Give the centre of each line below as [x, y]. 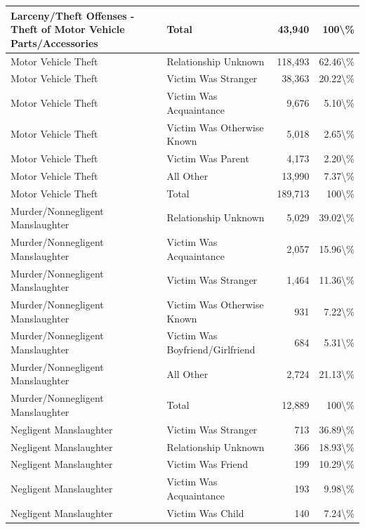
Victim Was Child [205, 512]
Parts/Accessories [54, 43]
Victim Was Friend [207, 464]
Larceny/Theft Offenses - [73, 15]
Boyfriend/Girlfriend [211, 349]
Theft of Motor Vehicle [68, 29]
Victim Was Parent [208, 158]
